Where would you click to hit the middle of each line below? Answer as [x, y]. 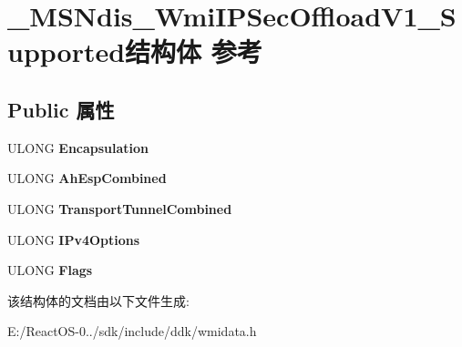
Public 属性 [61, 109]
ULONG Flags [50, 270]
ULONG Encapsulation [78, 147]
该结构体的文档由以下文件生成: [98, 300]
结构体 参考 [194, 51]
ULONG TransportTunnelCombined [120, 208]
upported [67, 51]
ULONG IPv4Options [74, 239]
